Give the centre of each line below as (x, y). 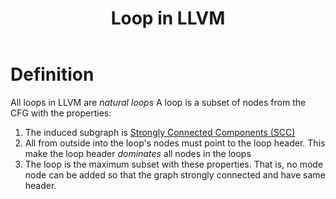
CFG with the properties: (61, 113)
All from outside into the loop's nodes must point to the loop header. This (175, 143)
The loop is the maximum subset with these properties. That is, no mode (174, 164)
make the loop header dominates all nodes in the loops (138, 153)
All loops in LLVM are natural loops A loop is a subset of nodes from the (158, 102)
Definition (52, 74)
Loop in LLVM (168, 18)
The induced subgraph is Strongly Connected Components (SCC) (160, 132)
